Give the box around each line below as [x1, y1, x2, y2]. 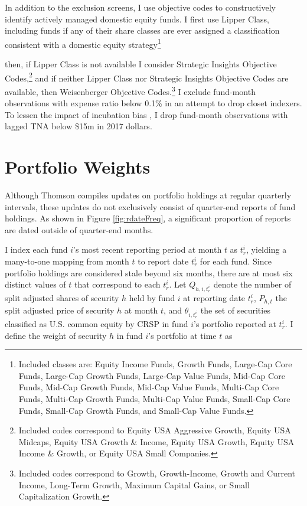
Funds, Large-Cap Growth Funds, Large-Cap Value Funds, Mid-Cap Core [18, 369, 285, 381]
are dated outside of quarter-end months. [5, 223, 153, 236]
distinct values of [5, 278, 66, 290]
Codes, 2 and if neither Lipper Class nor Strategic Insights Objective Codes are [5, 70, 289, 84]
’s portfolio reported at [194, 318, 276, 329]
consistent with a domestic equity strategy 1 [5, 36, 161, 50]
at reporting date [183, 292, 246, 304]
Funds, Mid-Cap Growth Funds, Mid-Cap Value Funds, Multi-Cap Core [18, 381, 279, 393]
